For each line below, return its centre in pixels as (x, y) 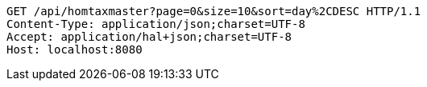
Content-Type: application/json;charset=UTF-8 (156, 24)
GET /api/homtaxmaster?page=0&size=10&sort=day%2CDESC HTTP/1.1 (214, 11)
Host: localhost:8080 (75, 49)
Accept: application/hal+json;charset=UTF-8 (149, 37)
